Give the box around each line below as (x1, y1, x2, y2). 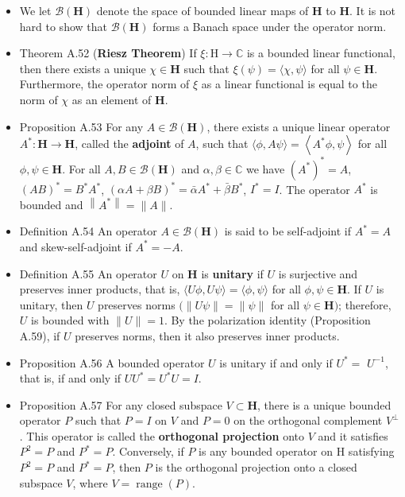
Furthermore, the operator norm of (19, 76, 190, 92)
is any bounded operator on (199, 443, 334, 460)
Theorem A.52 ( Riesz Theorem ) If (19, 45, 197, 61)
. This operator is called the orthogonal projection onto (19, 427, 305, 444)
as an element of (71, 91, 152, 107)
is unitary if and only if (219, 354, 333, 371)
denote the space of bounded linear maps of (96, 2, 309, 18)
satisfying (348, 443, 395, 460)
